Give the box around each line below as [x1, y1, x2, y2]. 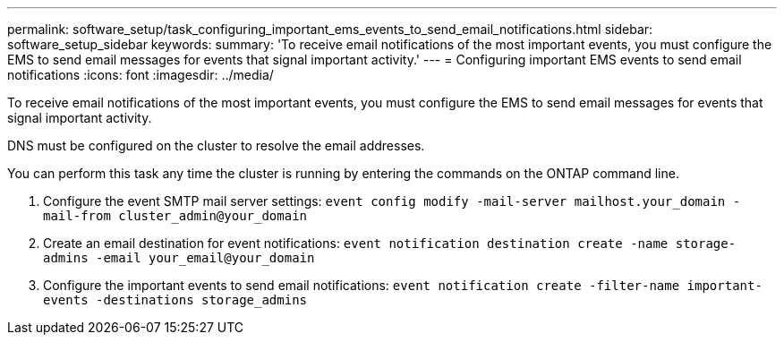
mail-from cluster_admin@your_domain [43, 209, 308, 223]
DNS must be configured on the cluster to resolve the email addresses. [7, 138, 425, 153]
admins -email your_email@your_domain [43, 251, 315, 265]
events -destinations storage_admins [43, 293, 308, 307]
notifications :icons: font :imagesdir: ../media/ [7, 67, 274, 82]
